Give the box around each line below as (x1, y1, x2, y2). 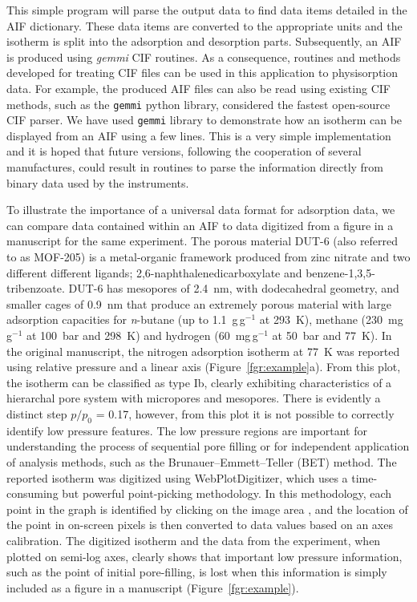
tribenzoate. (6, 280, 65, 297)
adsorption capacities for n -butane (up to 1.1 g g (6, 311, 245, 328)
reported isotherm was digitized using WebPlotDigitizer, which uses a (6, 469, 348, 486)
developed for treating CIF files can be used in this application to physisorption (6, 64, 399, 81)
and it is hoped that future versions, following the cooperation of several (6, 143, 362, 160)
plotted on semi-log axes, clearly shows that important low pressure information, (6, 547, 403, 564)
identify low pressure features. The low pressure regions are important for (6, 422, 367, 438)
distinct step (6, 405, 67, 422)
